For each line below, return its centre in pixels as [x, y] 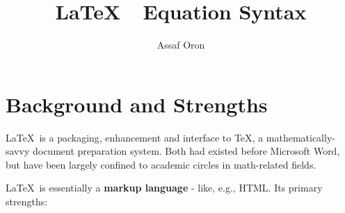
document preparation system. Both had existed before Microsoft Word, [186, 151]
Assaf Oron [181, 45]
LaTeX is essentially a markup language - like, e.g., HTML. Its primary [164, 188]
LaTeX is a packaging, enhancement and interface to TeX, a [135, 137]
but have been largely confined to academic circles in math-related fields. [161, 164]
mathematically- [300, 137]
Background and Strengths [137, 104]
